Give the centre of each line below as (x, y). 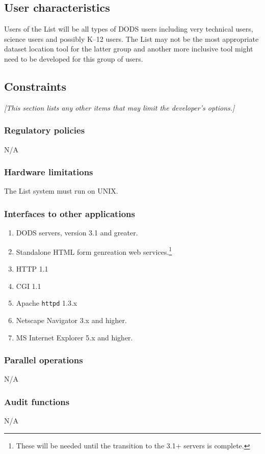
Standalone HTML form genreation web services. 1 (94, 251)
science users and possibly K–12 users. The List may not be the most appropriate (131, 38)
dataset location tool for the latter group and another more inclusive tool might (129, 49)
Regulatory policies (45, 130)
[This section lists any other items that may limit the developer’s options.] (120, 107)
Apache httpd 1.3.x (47, 303)
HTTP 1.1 (32, 269)
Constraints (35, 86)
